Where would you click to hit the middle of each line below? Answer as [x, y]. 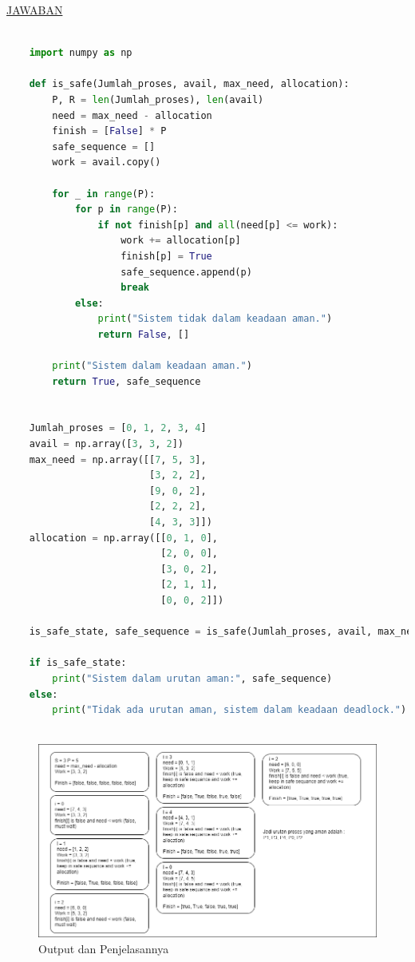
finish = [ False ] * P [109, 131]
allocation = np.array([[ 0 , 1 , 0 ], [123, 538]
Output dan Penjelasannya [104, 948]
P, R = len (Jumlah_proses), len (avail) [158, 99]
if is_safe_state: [78, 663]
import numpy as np [81, 53]
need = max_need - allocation [132, 115]
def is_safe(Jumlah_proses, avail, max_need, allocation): [189, 84]
